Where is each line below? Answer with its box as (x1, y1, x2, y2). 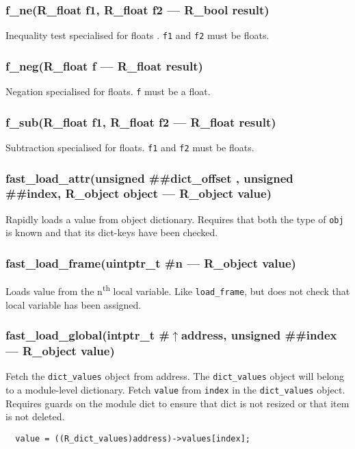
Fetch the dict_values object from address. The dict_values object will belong (5, 369, 345, 383)
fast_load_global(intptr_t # (5, 326, 170, 344)
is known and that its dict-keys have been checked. (5, 225, 218, 240)
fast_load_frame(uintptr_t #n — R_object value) (5, 254, 296, 271)
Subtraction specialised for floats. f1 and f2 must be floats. (5, 140, 254, 154)
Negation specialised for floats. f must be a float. (5, 84, 211, 99)
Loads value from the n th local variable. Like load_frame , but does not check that (5, 282, 350, 298)
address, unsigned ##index (181, 326, 337, 344)
